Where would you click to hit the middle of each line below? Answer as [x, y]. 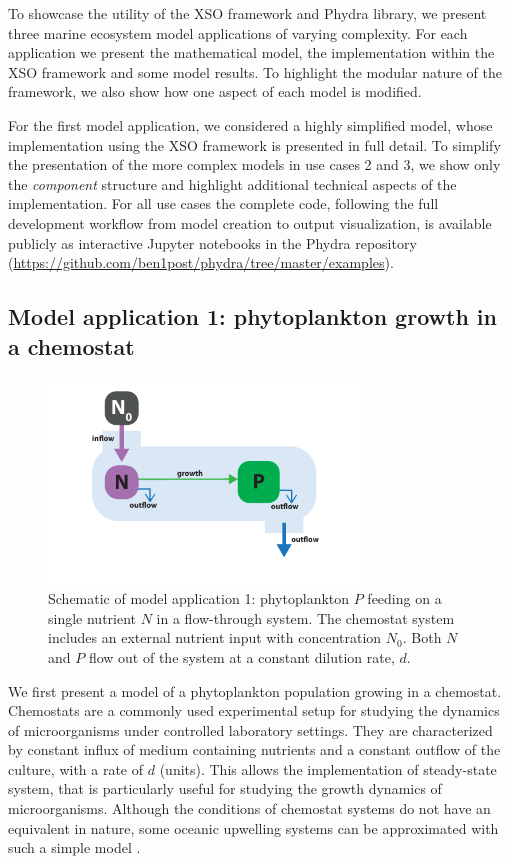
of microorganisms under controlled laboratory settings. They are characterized [250, 729]
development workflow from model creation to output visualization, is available [250, 222]
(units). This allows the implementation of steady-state [328, 768]
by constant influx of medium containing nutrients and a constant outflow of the [254, 749]
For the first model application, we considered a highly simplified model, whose [250, 124]
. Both [422, 637]
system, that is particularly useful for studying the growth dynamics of [225, 788]
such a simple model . [74, 847]
